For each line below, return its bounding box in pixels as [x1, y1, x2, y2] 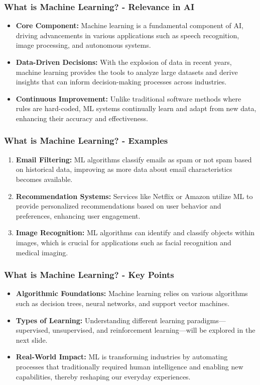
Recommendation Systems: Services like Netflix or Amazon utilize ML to [16, 190, 253, 201]
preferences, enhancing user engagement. [16, 210, 141, 221]
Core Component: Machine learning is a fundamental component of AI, [16, 20, 243, 31]
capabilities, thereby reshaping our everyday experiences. [16, 371, 191, 381]
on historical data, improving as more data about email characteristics [16, 164, 232, 174]
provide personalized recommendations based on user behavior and [16, 201, 221, 211]
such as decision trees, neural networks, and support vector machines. [16, 298, 230, 308]
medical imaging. [16, 247, 68, 257]
